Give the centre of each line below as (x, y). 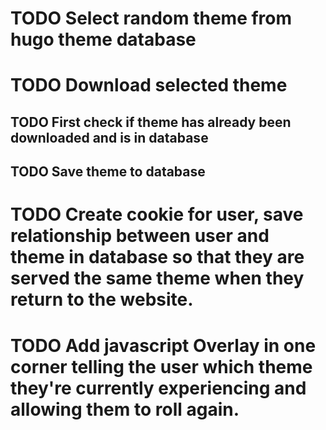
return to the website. (102, 299)
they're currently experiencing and (158, 388)
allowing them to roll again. (125, 409)
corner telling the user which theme (161, 366)
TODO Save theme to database (108, 172)
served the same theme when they (157, 278)
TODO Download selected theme (149, 85)
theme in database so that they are (157, 257)
